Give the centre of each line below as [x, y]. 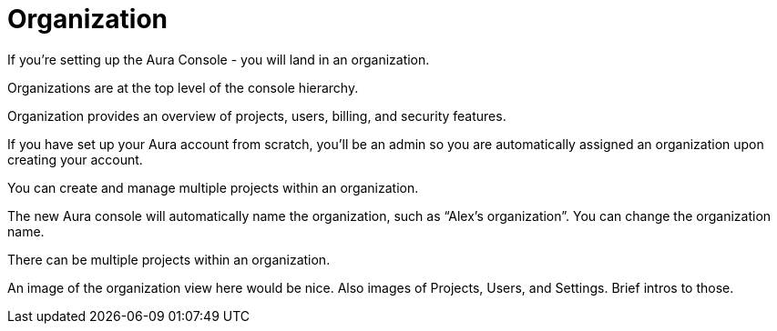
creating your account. [75, 159]
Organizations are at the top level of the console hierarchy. [183, 87]
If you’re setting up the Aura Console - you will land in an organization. [219, 59]
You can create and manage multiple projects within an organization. [213, 187]
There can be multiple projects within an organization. [169, 259]
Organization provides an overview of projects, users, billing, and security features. [257, 115]
